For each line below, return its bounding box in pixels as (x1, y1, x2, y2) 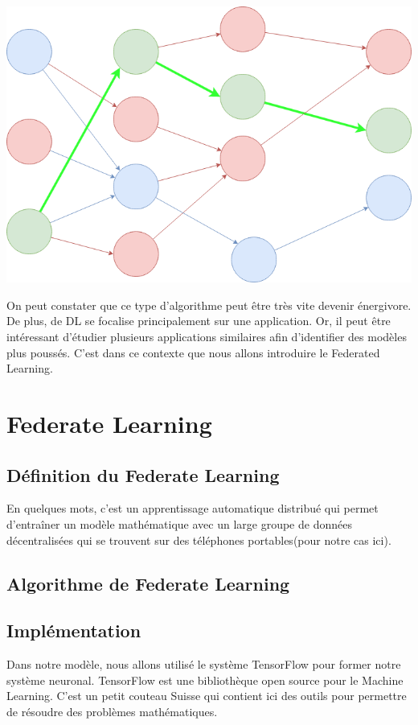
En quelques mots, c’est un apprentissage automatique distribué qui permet (6, 500, 379, 517)
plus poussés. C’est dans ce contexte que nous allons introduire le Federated (6, 344, 380, 360)
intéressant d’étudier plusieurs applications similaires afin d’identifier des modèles (6, 328, 407, 344)
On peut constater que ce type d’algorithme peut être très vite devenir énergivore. (6, 296, 412, 313)
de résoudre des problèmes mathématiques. (6, 702, 218, 719)
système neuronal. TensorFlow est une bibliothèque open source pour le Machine (6, 671, 404, 688)
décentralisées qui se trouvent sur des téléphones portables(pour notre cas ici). (6, 531, 391, 548)
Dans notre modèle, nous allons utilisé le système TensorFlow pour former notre (6, 656, 401, 673)
